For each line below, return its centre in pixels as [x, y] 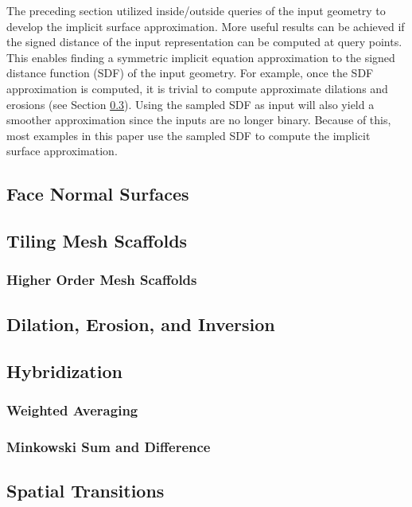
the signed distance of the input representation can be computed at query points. [204, 42]
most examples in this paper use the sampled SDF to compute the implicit [189, 135]
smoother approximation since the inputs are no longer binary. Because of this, [199, 120]
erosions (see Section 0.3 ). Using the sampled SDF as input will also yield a [190, 104]
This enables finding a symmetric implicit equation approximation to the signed [201, 57]
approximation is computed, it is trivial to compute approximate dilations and [197, 88]
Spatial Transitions [86, 490]
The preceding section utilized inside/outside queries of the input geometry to [196, 10]
